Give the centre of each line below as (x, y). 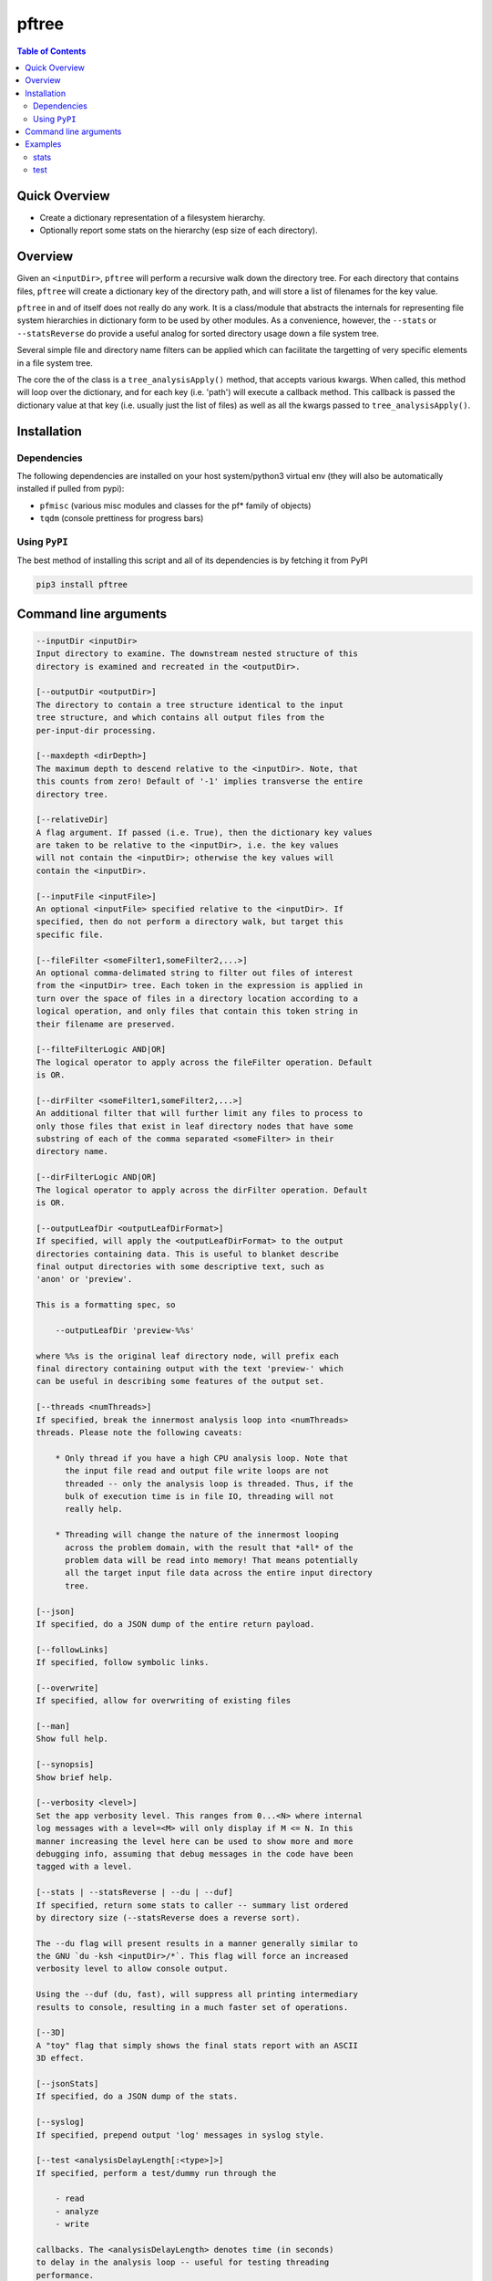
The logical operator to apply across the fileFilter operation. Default (204, 1062)
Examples (43, 144)
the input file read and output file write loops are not (197, 1471)
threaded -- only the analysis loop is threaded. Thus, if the (209, 1484)
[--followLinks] (72, 1650)
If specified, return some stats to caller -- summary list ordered (192, 1905)
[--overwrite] (67, 1687)
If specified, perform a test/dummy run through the (156, 2173)
